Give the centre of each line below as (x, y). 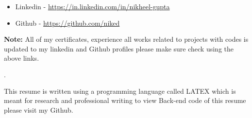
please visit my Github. (39, 110)
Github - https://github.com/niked (67, 23)
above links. (22, 58)
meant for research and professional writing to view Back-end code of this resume (125, 100)
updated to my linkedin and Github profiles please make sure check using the (119, 48)
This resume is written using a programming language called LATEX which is (120, 91)
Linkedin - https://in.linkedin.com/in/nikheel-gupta (92, 6)
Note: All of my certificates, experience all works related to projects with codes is (126, 39)
